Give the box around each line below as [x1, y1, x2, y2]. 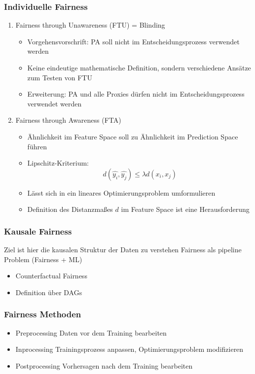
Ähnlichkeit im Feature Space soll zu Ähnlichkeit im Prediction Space [27, 131, 238, 141]
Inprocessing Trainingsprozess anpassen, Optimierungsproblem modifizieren [15, 344, 244, 354]
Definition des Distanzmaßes [27, 204, 113, 214]
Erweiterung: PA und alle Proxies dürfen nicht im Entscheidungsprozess [27, 89, 245, 99]
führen [27, 141, 47, 151]
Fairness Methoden [4, 308, 81, 320]
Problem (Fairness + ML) [4, 254, 82, 264]
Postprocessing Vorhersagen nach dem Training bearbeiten [15, 360, 193, 371]
